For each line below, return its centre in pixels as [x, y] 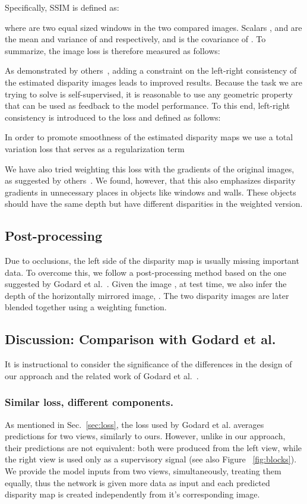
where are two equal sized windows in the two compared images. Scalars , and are [153, 27]
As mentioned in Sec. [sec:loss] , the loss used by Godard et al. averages [134, 424]
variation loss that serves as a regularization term [95, 148]
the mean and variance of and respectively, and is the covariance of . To [135, 39]
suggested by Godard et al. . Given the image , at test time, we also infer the [146, 284]
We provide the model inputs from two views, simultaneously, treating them [143, 471]
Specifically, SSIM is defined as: [62, 7]
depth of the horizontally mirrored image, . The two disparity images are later [147, 295]
